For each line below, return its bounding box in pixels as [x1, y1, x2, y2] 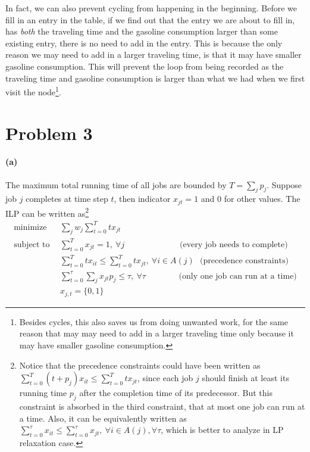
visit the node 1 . [5, 84, 61, 98]
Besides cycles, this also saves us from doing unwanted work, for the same [19, 315, 289, 328]
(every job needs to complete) [180, 240, 288, 249]
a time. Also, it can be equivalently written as [19, 412, 187, 424]
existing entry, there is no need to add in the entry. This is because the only [5, 36, 283, 49]
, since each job [137, 372, 193, 384]
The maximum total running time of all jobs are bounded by [5, 178, 227, 191]
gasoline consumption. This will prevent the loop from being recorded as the [5, 60, 284, 72]
